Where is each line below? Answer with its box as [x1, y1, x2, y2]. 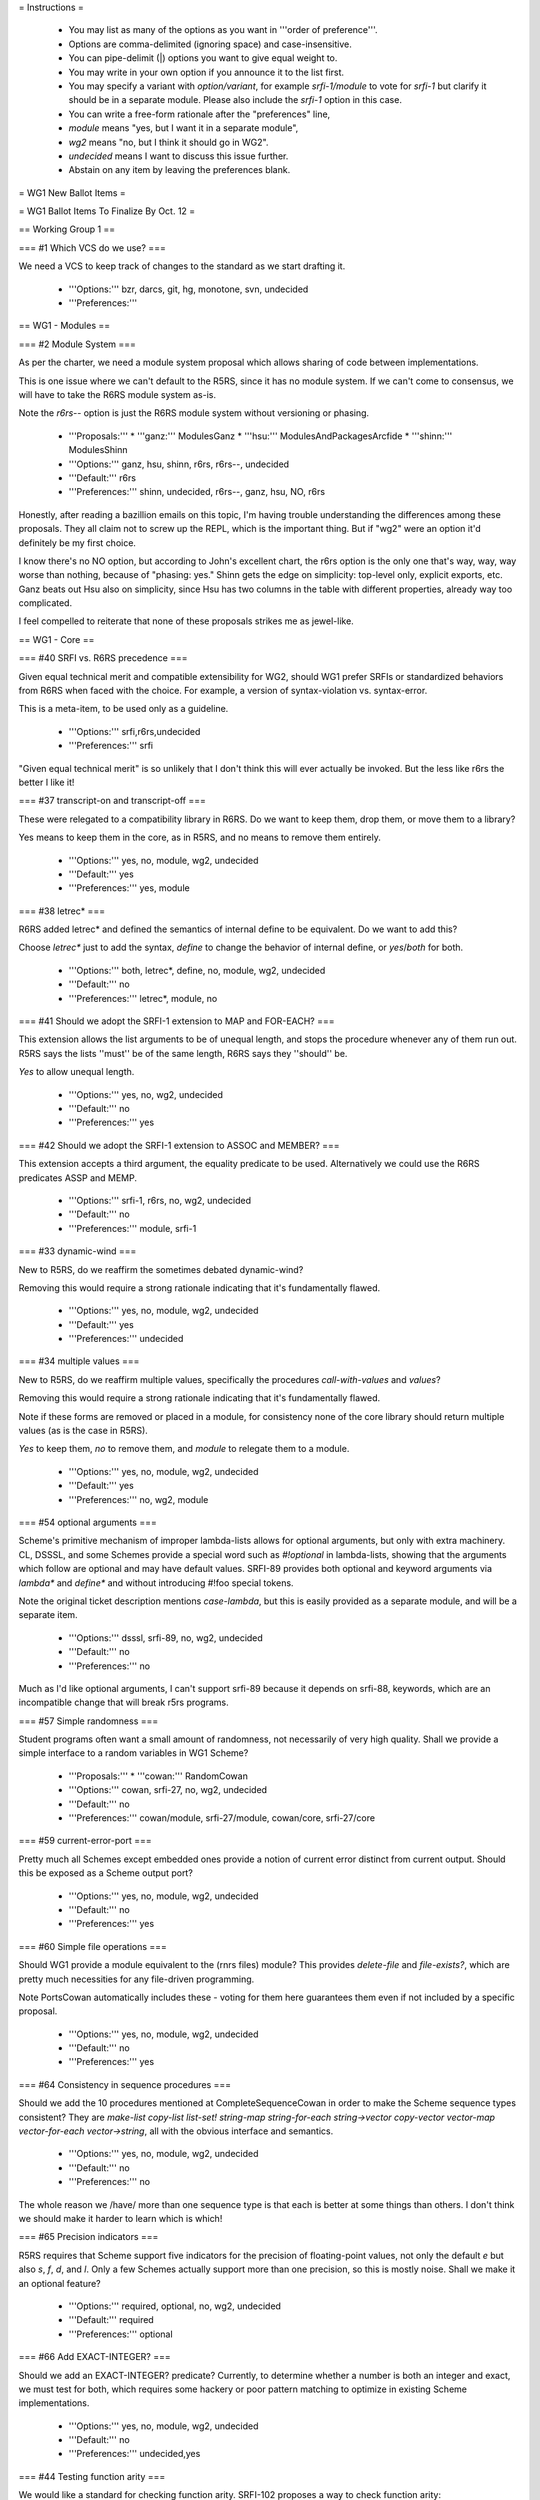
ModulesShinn [68, 444, 129, 456]
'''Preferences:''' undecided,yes [68, 2448, 201, 2460]
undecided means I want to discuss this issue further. [68, 150, 289, 162]
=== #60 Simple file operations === [18, 1940, 167, 1952]
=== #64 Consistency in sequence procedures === [18, 2078, 232, 2090]
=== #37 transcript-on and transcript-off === [18, 795, 207, 807]
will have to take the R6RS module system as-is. [18, 388, 217, 400]
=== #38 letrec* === [18, 905, 105, 917]
